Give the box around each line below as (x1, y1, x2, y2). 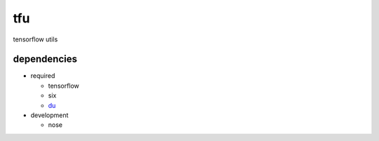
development (30, 111, 69, 119)
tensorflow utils (13, 35, 58, 43)
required (30, 72, 55, 80)
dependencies (13, 53, 77, 65)
